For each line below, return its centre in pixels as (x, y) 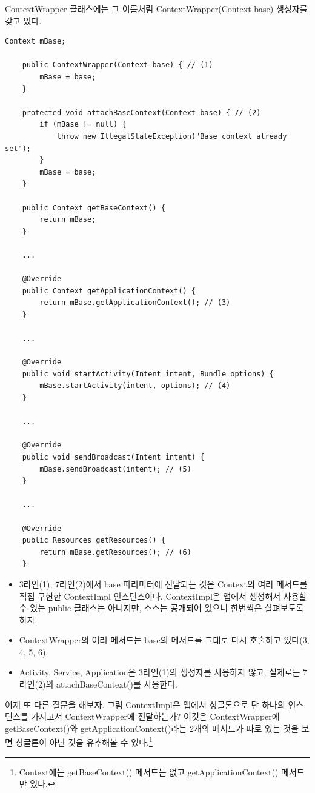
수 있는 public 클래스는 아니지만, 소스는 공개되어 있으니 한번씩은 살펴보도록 (161, 608)
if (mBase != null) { (83, 125)
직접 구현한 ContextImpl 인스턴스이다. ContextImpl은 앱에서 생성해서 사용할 (163, 596)
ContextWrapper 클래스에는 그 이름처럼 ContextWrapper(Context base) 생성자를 (156, 8)
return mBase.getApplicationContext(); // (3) (135, 303)
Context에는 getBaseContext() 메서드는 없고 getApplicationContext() (149, 771)
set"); (18, 148)
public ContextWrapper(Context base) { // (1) (118, 65)
